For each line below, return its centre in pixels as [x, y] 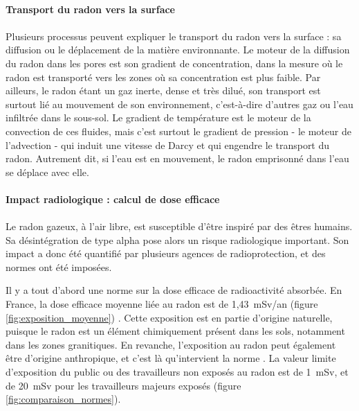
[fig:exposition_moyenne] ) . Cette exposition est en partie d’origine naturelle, [169, 317]
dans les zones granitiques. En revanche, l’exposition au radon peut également [171, 344]
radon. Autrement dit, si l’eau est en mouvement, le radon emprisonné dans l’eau [177, 158]
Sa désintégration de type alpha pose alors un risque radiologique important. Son [177, 239]
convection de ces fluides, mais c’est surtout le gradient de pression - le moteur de [178, 131]
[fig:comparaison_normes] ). [63, 399]
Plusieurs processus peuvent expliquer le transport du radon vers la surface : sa [174, 36]
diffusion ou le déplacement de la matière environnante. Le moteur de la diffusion [178, 50]
